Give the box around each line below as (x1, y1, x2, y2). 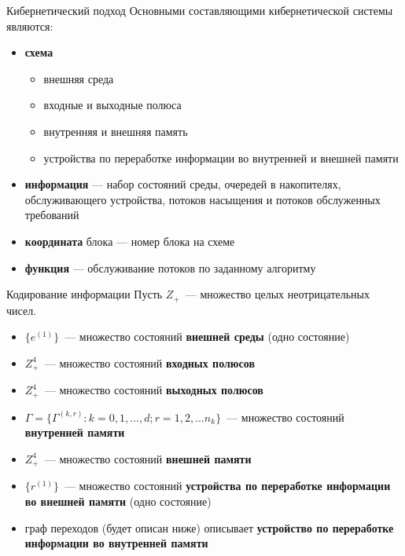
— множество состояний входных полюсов (44, 354, 255, 371)
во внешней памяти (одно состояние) (24, 492, 212, 509)
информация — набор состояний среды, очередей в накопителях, (24, 176, 341, 192)
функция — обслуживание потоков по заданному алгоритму (24, 259, 316, 276)
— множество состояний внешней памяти (44, 450, 252, 466)
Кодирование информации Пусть (6, 286, 163, 302)
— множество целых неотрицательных (185, 286, 370, 302)
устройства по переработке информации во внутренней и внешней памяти (43, 149, 399, 166)
